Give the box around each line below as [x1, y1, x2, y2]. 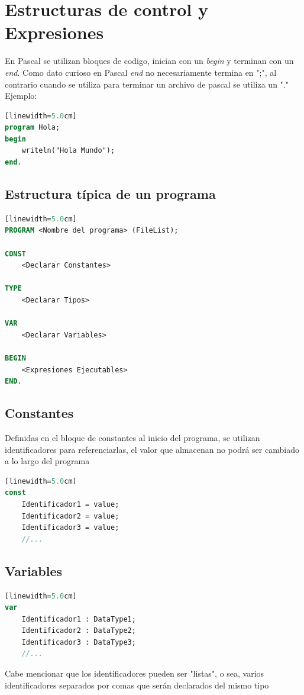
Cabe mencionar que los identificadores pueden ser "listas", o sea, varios [5, 667, 264, 680]
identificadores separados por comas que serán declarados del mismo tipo [5, 678, 269, 691]
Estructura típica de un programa [5, 185, 216, 203]
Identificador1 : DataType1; [21, 614, 136, 623]
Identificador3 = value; [21, 523, 119, 532]
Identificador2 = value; [21, 511, 119, 520]
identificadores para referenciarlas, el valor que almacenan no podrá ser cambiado [5, 443, 299, 455]
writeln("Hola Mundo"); [21, 146, 115, 155]
